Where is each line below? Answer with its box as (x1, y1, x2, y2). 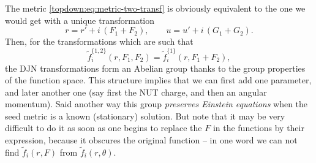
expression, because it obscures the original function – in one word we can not (5, 134, 298, 146)
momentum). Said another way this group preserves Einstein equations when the (5, 97, 308, 110)
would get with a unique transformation (5, 13, 155, 26)
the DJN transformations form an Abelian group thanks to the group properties (5, 61, 306, 74)
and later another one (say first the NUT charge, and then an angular (5, 85, 267, 98)
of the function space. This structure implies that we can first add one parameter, (5, 74, 312, 86)
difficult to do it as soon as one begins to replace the (5, 121, 202, 134)
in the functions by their (213, 121, 304, 134)
